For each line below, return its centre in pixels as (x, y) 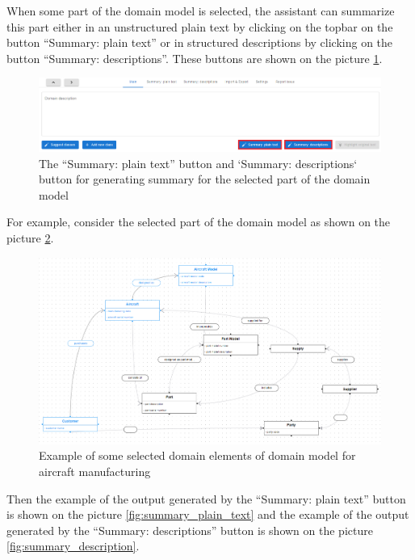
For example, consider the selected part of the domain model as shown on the (199, 222)
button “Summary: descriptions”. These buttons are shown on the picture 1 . (195, 58)
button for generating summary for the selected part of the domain (205, 179)
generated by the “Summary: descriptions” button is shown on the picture (190, 530)
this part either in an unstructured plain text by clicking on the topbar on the (200, 26)
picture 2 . (30, 237)
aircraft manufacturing (95, 471)
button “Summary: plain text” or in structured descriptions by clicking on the (200, 42)
